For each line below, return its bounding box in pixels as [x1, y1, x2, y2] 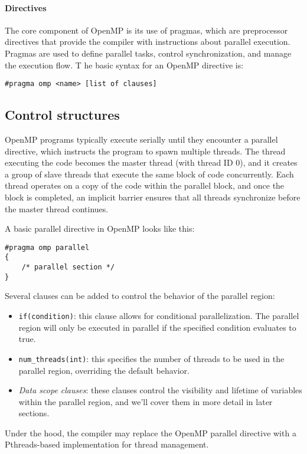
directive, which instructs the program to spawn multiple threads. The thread [5, 144, 286, 157]
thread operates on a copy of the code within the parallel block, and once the [5, 179, 285, 192]
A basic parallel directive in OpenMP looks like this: [5, 222, 195, 235]
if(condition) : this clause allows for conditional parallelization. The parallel [18, 310, 299, 321]
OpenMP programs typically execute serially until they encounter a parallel [5, 133, 278, 146]
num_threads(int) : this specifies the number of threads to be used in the [18, 352, 285, 364]
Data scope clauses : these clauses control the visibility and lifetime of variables [18, 384, 302, 396]
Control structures [5, 106, 120, 124]
